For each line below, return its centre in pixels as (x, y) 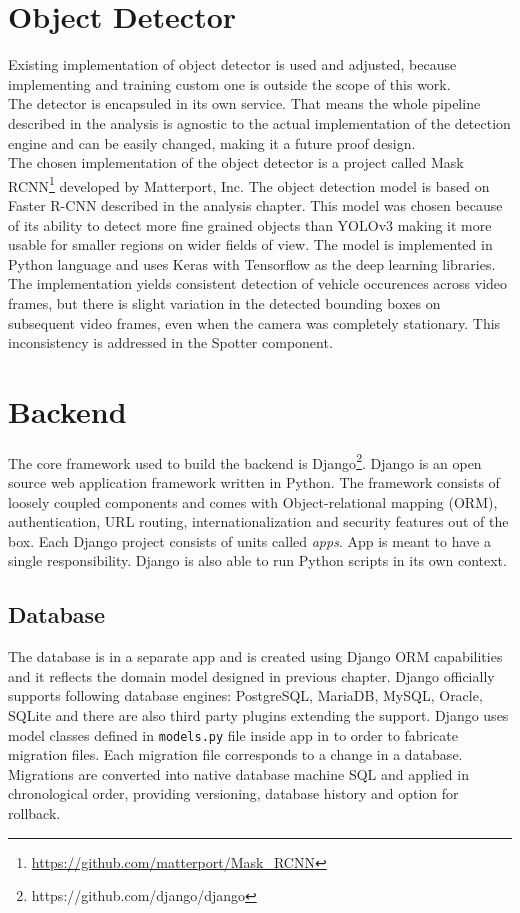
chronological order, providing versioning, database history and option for (233, 793)
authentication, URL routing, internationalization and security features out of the (258, 521)
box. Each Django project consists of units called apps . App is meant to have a (250, 540)
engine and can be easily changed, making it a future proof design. (212, 142)
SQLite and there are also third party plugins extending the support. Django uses (258, 715)
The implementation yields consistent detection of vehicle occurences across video (258, 283)
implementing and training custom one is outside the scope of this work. (229, 83)
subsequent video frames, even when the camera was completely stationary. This (254, 322)
